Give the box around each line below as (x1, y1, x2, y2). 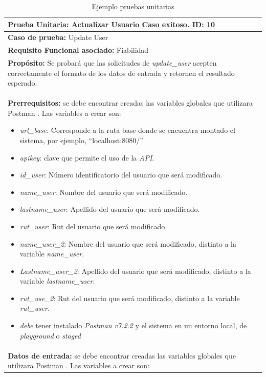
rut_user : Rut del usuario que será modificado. (19, 221, 167, 231)
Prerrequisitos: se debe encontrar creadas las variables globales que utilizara (8, 97, 253, 108)
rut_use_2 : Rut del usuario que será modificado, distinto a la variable (19, 292, 240, 303)
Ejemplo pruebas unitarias (92, 1, 174, 11)
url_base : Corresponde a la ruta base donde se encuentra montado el (19, 125, 235, 135)
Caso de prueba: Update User (8, 32, 108, 43)
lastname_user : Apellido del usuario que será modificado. (19, 204, 200, 214)
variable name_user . (19, 248, 84, 259)
